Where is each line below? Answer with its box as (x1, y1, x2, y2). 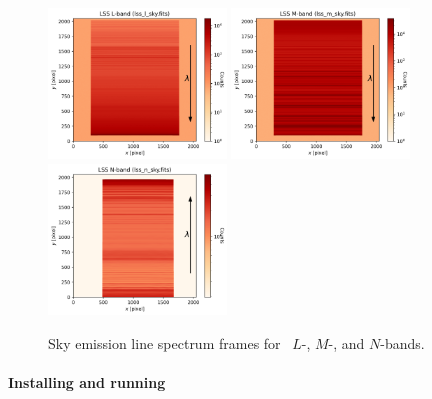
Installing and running (8, 371, 166, 392)
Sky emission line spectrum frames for (48, 332, 281, 353)
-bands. (380, 332, 425, 353)
